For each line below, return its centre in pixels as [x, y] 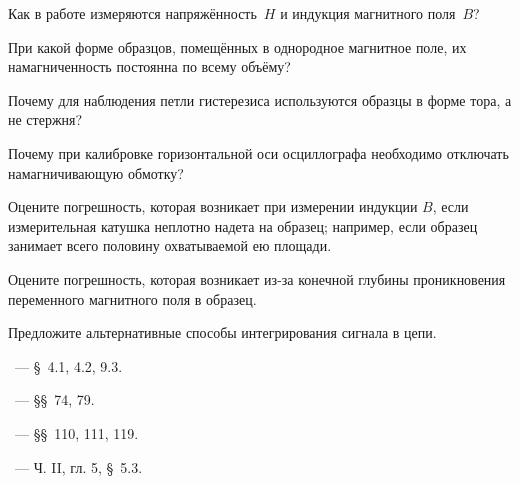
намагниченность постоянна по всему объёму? [149, 66]
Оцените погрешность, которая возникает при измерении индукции [213, 206]
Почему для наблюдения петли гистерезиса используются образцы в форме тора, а [260, 99]
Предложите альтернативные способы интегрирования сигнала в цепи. [222, 332]
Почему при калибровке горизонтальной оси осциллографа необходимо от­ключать [258, 152]
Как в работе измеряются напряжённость [132, 13]
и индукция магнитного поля [368, 13]
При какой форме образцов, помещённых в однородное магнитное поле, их [237, 46]
